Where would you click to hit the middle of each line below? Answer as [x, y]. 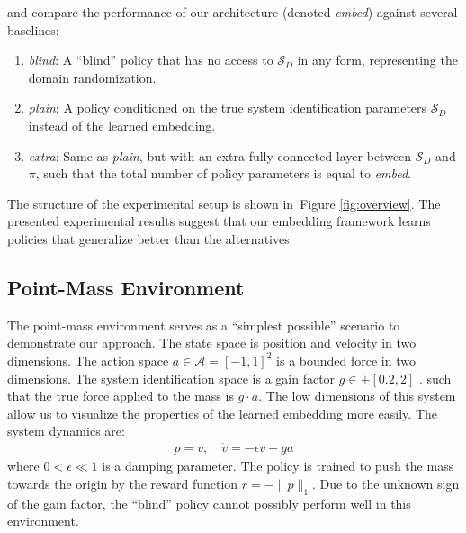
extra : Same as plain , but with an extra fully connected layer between [220, 155]
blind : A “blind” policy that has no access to [151, 60]
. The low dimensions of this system [357, 396]
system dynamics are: [66, 431]
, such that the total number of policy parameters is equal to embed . [223, 173]
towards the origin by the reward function [123, 483]
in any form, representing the [377, 60]
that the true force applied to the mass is [121, 396]
